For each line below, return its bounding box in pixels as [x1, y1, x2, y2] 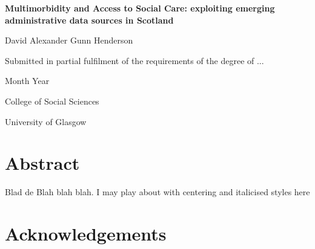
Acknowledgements [5, 221, 167, 246]
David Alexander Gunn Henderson [5, 34, 133, 47]
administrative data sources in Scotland [5, 13, 174, 26]
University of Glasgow [5, 115, 87, 128]
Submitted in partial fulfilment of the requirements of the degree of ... [5, 54, 264, 66]
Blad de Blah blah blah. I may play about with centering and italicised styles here [5, 186, 310, 198]
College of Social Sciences [5, 94, 99, 107]
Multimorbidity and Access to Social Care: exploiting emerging [5, 2, 275, 14]
